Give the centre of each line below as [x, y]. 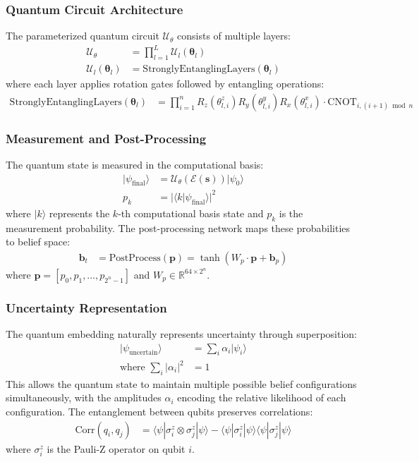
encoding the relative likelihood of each [262, 397]
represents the [79, 213]
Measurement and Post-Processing [106, 138]
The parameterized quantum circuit [83, 36]
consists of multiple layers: [234, 36]
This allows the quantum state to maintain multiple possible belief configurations [181, 383]
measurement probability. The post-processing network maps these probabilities [178, 227]
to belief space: [38, 242]
